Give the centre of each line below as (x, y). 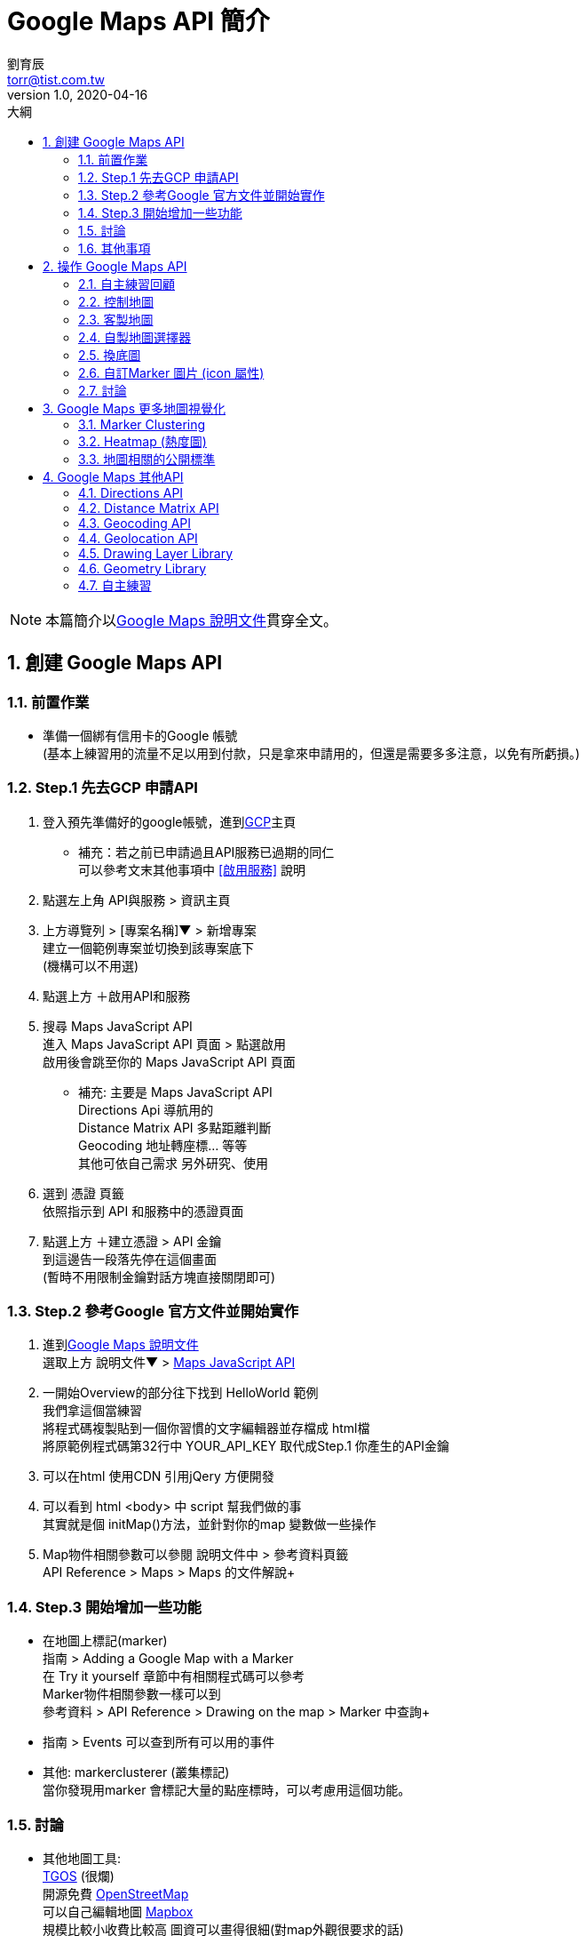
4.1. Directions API (131, 492)
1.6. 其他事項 (115, 248)
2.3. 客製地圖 (116, 319)
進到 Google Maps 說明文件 (121, 1345)
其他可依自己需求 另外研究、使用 (173, 1163)
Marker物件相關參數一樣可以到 (132, 1694)
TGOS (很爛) (79, 1876)
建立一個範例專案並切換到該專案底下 (148, 948)
